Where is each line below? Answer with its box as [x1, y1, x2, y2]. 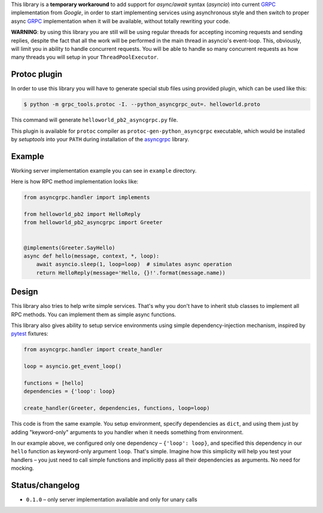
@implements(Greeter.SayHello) [23, 244, 116, 251]
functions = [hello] [23, 380, 84, 387]
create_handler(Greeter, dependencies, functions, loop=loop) [23, 405, 210, 412]
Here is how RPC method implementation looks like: [11, 178, 139, 185]
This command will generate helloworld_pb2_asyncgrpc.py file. [11, 117, 178, 124]
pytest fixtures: [11, 330, 48, 337]
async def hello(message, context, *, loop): [23, 253, 160, 259]
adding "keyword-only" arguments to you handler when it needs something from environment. [11, 428, 243, 436]
